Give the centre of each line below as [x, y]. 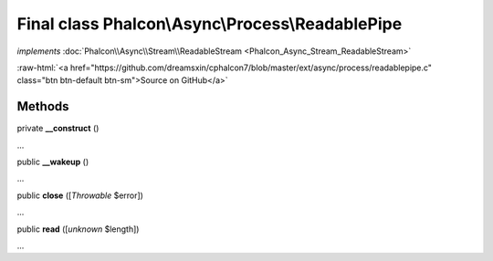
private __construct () [58, 129]
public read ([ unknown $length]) [78, 229]
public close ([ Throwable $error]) [80, 195]
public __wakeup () [53, 162]
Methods [43, 106]
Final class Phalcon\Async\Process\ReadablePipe [210, 24]
